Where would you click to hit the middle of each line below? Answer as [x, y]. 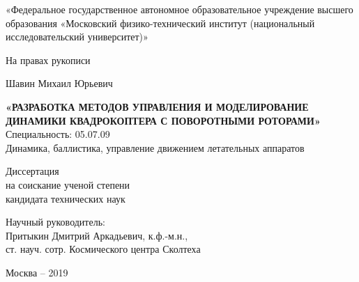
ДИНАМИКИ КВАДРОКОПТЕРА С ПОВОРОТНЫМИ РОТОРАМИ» [163, 120]
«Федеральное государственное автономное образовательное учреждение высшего [179, 9]
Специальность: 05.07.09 [58, 134]
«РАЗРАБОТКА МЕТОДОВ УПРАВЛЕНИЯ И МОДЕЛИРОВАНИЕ [157, 106]
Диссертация [32, 171]
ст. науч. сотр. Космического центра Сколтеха [103, 249]
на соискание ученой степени [68, 184]
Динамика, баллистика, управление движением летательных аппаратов [155, 147]
